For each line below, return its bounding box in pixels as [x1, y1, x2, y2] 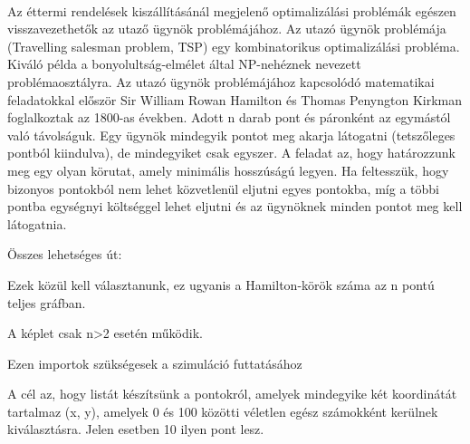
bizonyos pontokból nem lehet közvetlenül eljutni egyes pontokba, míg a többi [7, 179, 439, 198]
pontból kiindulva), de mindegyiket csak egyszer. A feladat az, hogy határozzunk [7, 143, 456, 162]
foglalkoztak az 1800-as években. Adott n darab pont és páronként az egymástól [7, 108, 451, 127]
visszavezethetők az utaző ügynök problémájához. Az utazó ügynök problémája [7, 19, 446, 38]
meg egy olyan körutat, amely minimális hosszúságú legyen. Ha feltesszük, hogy [7, 160, 449, 179]
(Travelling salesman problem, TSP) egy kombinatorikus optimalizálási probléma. [7, 36, 460, 55]
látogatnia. [7, 214, 67, 233]
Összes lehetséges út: [7, 245, 122, 264]
